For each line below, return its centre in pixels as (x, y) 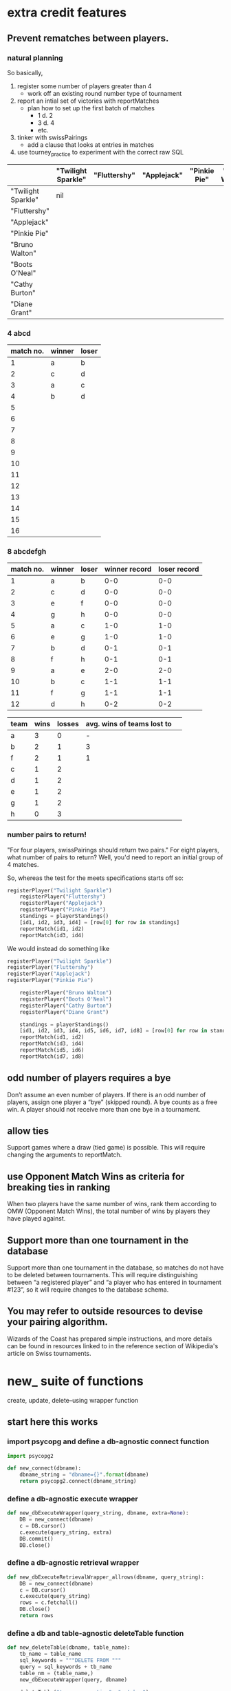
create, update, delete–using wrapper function (73, 1400)
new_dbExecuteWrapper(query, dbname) (74, 1680)
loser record (178, 569)
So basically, (25, 72)
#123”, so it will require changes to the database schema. (88, 1290)
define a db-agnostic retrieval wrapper (73, 1563)
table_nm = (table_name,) (57, 1673)
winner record (128, 569)
